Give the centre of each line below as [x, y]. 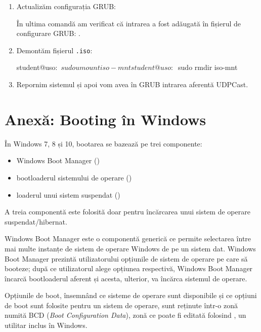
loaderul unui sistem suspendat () [68, 194]
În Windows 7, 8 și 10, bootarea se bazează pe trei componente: [103, 143]
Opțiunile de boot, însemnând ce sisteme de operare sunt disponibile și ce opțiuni [131, 295]
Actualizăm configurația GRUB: [66, 6]
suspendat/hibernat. [36, 221]
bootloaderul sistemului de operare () [74, 177]
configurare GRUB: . [48, 33]
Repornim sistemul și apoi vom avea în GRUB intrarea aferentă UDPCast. [132, 84]
